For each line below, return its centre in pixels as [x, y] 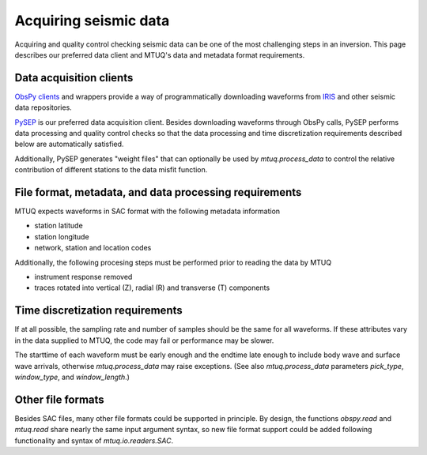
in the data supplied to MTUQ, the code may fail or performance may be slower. [144, 340]
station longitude [62, 236]
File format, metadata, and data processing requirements [158, 192]
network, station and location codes [93, 248]
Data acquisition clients [74, 78]
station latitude [59, 226]
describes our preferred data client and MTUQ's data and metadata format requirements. [160, 55]
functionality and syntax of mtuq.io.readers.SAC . [94, 440]
